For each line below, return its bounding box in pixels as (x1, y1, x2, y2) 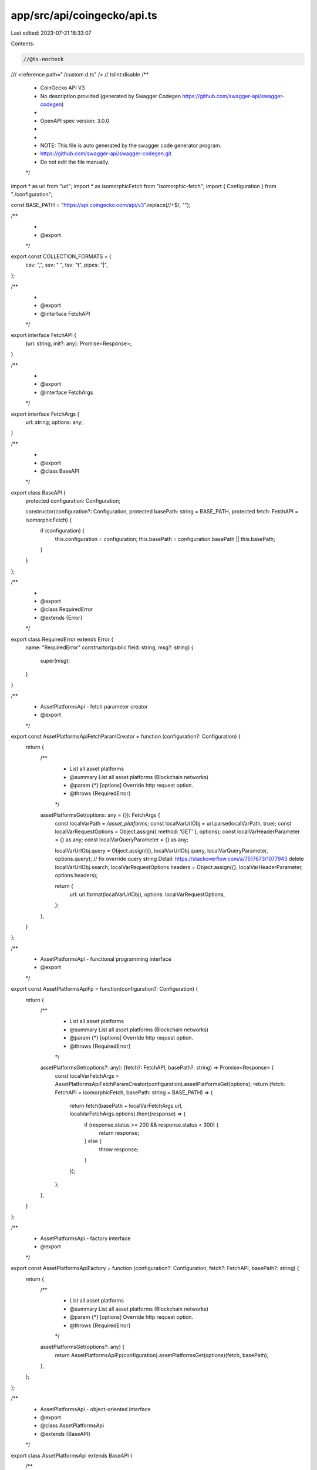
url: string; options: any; (25, 418, 83, 426)
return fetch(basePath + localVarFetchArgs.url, (69, 1102, 183, 1109)
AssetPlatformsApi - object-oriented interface (40, 1405, 151, 1412)
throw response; (99, 1145, 139, 1152)
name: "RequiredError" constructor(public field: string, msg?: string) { (25, 644, 194, 651)
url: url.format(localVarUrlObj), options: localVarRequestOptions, (69, 891, 225, 898)
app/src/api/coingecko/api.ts (11, 9, 158, 22)
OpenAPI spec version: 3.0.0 (40, 117, 110, 124)
